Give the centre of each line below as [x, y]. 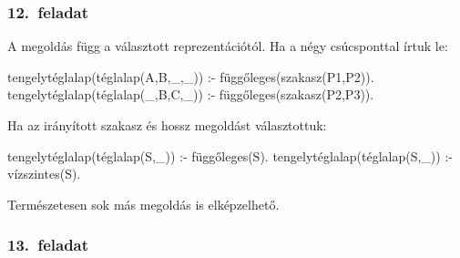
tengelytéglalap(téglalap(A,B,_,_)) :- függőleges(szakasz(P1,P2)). [191, 76]
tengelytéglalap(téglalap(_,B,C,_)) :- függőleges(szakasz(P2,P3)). [191, 94]
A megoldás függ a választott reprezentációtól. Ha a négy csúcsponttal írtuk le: [228, 46]
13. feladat [48, 245]
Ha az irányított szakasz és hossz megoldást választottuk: [167, 125]
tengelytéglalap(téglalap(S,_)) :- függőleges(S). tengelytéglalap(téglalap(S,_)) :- [230, 155]
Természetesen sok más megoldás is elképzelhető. [143, 204]
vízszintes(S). [44, 174]
